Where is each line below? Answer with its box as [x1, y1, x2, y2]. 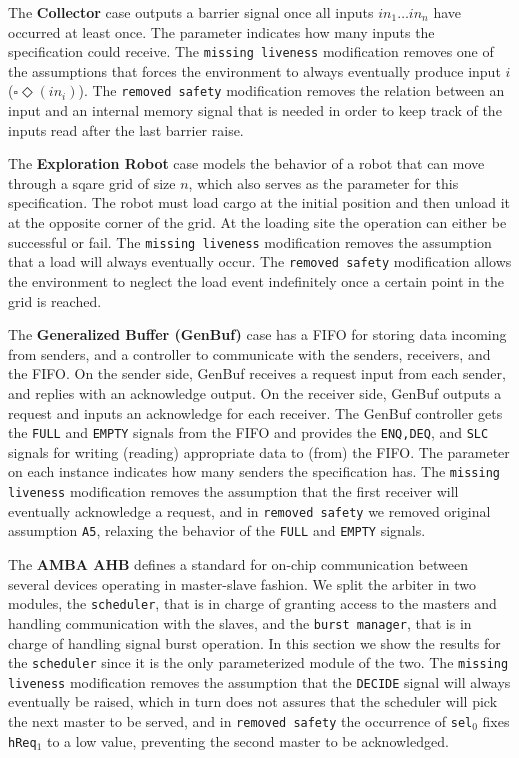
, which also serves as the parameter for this [188, 172, 459, 193]
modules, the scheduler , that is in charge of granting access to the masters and [8, 593, 497, 614]
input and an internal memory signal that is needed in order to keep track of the [8, 100, 502, 121]
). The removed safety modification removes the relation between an [78, 80, 505, 101]
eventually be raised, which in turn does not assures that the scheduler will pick [8, 691, 498, 712]
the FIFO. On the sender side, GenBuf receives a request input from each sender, [8, 363, 506, 384]
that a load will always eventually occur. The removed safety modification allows [8, 251, 512, 272]
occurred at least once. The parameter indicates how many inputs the [8, 21, 435, 42]
